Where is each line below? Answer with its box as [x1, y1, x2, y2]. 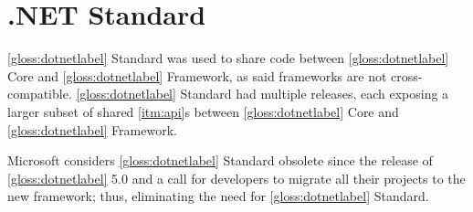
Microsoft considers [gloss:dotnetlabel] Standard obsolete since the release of [7, 151, 433, 170]
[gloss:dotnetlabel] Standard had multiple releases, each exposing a [76, 84, 449, 103]
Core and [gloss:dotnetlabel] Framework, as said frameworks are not [7, 66, 387, 85]
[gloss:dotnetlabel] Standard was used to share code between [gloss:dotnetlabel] [7, 48, 449, 68]
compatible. [7, 84, 72, 103]
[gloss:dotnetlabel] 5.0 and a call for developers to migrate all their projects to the [7, 168, 466, 187]
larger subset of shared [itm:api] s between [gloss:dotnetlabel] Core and [7, 101, 399, 121]
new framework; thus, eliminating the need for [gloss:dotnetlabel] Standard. [7, 186, 429, 206]
